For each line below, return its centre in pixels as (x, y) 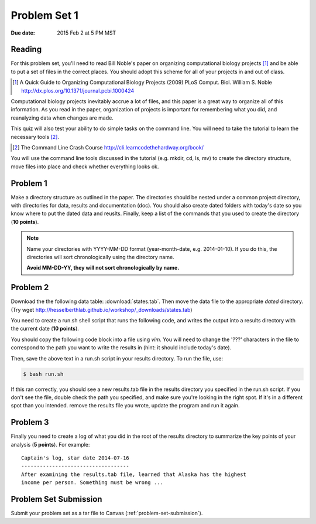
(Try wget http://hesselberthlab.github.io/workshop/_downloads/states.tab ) (102, 309)
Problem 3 (30, 422)
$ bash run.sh (43, 374)
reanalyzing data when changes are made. (62, 118)
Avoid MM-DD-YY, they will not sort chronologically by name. (103, 268)
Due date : (23, 33)
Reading (26, 50)
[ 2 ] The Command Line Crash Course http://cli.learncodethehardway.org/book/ (108, 147)
